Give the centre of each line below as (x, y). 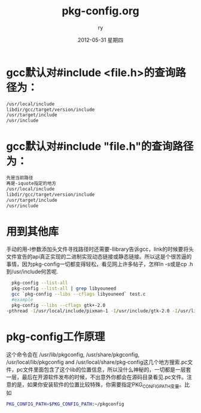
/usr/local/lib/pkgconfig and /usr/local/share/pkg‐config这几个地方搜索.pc (97, 362)
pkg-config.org (100, 11)
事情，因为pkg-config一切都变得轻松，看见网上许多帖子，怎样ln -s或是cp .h (100, 264)
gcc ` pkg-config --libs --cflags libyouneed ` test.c (79, 294)
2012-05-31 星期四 (100, 40)
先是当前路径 (20, 178)
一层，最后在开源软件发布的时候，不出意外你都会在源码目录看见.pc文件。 (97, 377)
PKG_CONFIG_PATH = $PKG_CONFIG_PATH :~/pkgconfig (65, 404)
